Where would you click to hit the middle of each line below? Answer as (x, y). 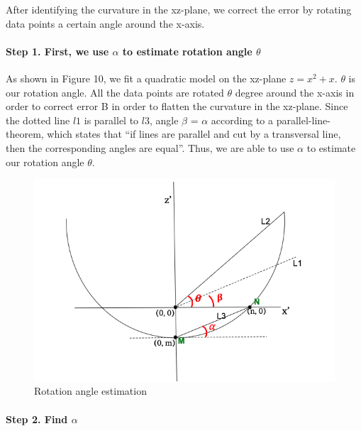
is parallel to (111, 120)
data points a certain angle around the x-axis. (105, 23)
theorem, (25, 134)
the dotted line (38, 120)
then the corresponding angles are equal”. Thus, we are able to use (150, 147)
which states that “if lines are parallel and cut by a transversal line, (194, 134)
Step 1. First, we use (57, 51)
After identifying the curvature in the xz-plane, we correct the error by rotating (179, 9)
